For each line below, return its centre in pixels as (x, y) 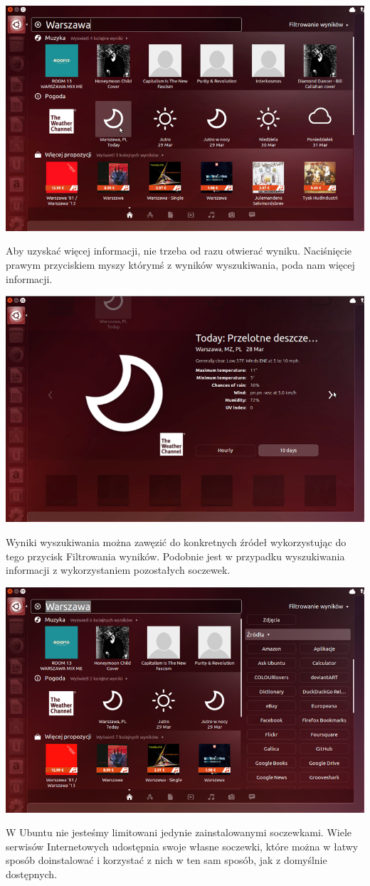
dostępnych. (32, 874)
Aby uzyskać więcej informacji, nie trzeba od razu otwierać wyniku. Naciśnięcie (179, 251)
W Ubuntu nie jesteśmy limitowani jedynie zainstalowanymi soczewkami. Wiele (179, 832)
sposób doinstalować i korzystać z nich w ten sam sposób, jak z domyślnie (166, 860)
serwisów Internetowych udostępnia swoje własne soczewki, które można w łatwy (182, 846)
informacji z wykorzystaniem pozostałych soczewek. (118, 570)
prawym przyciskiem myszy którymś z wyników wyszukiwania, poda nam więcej (180, 265)
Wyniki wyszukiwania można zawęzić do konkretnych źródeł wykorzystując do (176, 542)
